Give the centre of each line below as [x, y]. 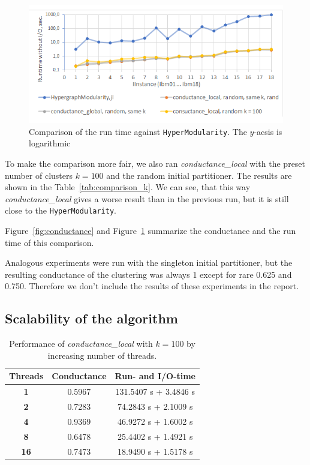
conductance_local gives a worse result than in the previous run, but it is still [147, 198]
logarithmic [50, 143]
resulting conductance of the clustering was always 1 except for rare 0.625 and [148, 274]
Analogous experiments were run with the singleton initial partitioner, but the [149, 262]
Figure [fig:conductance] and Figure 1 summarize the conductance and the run [151, 230]
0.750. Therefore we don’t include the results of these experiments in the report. [152, 286]
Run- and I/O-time [155, 376]
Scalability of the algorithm [91, 318]
